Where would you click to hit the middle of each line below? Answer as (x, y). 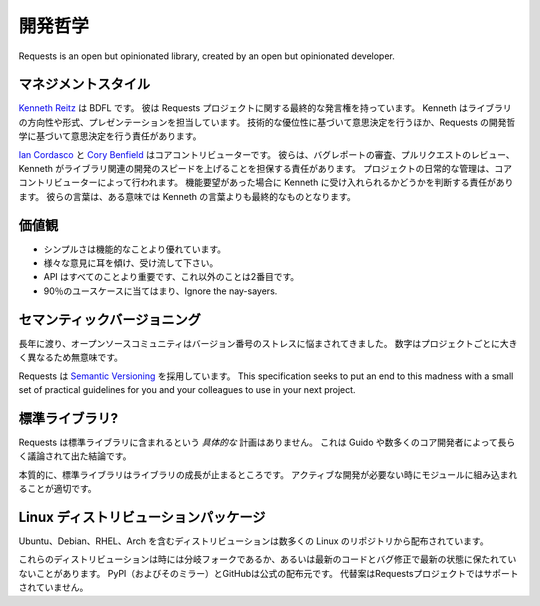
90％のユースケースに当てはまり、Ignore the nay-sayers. (160, 291)
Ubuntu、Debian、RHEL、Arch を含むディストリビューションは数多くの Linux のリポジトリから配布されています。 (253, 541)
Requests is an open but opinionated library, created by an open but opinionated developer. (206, 56)
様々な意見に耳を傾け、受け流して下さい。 (131, 263)
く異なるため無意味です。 (71, 357)
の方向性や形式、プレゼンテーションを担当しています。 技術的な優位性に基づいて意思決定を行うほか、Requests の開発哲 (267, 122)
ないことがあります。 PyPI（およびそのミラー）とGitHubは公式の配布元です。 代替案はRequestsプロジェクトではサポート (268, 573)
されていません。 (53, 587)
